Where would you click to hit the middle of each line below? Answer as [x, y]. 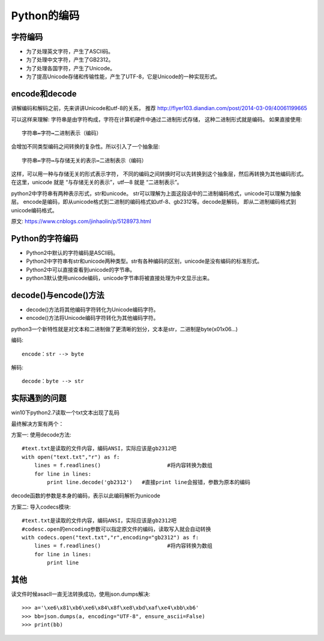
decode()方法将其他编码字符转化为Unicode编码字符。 [92, 310]
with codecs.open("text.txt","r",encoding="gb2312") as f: [110, 537]
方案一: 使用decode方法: [41, 435]
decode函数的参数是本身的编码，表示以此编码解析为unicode [85, 495]
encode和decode [44, 94]
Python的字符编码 [45, 238]
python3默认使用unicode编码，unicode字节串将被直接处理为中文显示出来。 [119, 278]
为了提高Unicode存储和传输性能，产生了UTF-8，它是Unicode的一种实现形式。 [123, 77]
